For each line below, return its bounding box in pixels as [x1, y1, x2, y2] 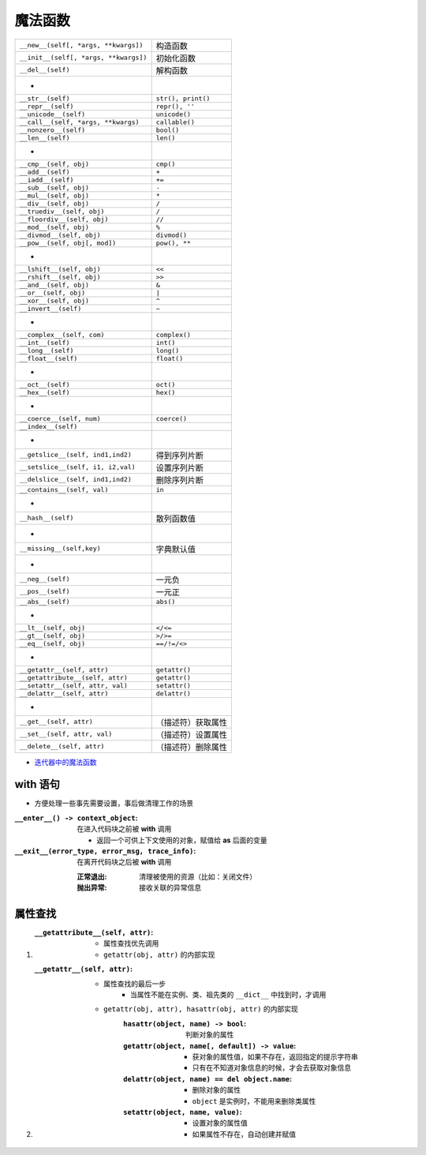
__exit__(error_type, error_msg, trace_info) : [14, 846, 196, 856]
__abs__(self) [19, 597, 70, 606]
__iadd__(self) [19, 175, 74, 184]
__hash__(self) [19, 514, 74, 523]
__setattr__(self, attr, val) [19, 681, 128, 690]
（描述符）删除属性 [155, 741, 228, 752]
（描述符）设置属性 [155, 729, 228, 740]
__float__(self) [19, 354, 78, 362]
